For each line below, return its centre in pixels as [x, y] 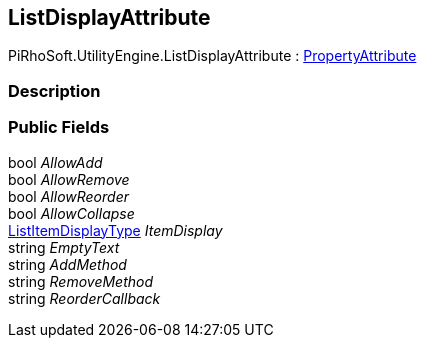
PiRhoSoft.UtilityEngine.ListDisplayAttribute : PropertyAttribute [212, 56]
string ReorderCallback [84, 298]
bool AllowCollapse [71, 213]
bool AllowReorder [68, 196]
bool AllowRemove [69, 179]
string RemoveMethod [81, 281]
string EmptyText [64, 247]
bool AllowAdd [55, 162]
